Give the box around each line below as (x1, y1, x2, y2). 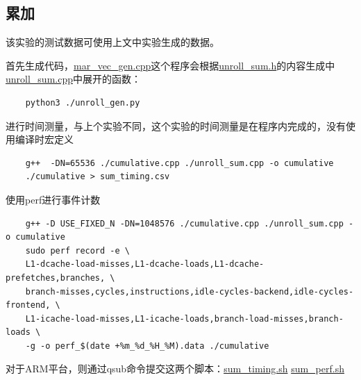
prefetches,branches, (6, 272, 106, 283)
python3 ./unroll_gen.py (25, 97, 140, 108)
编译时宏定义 (15, 132, 74, 147)
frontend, (6, 300, 51, 311)
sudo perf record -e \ (25, 245, 130, 256)
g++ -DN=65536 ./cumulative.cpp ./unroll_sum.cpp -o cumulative (25, 158, 334, 168)
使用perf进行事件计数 (6, 192, 101, 206)
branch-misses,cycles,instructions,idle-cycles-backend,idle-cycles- (25, 286, 354, 297)
